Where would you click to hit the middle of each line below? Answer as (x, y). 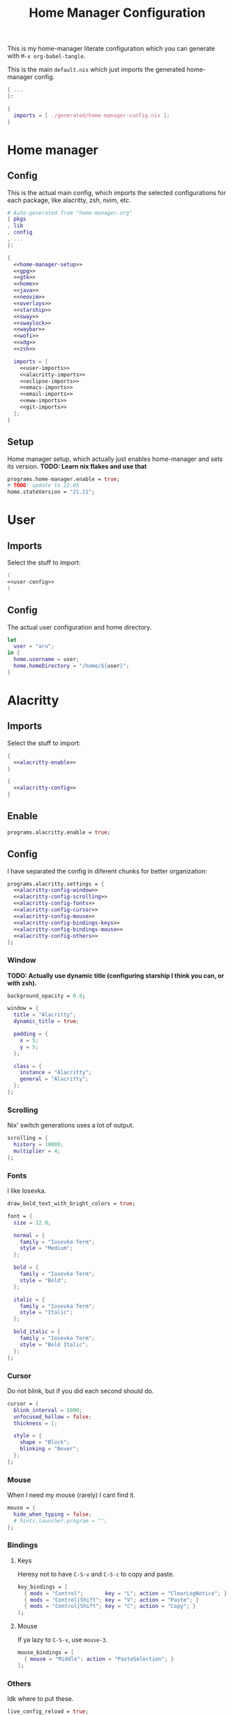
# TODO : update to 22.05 (43, 485)
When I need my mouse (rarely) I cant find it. (72, 1495)
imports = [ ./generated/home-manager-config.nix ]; (92, 115)
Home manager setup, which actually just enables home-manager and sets (115, 459)
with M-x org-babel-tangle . (46, 56)
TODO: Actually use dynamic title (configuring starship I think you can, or (116, 975)
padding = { (31, 1034)
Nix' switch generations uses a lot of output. (71, 1125)
